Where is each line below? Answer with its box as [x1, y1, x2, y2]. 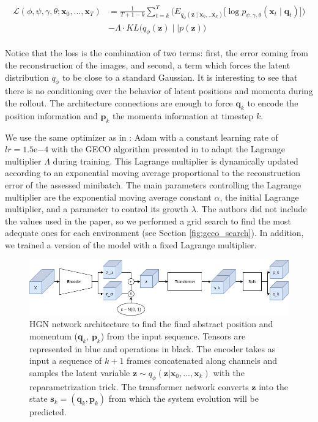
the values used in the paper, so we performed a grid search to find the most [5, 214, 291, 227]
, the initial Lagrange [220, 190, 299, 203]
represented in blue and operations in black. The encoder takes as [29, 342, 276, 355]
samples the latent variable [29, 366, 130, 379]
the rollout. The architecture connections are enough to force [5, 97, 233, 109]
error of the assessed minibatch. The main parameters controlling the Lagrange [5, 179, 301, 191]
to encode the [247, 97, 298, 109]
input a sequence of [29, 354, 102, 367]
